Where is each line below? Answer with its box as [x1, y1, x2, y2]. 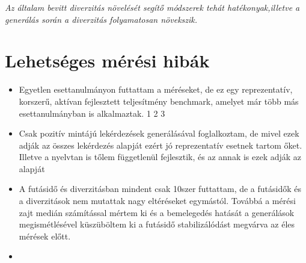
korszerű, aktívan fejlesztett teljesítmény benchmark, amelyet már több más [19, 94, 299, 107]
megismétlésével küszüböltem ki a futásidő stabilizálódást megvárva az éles [19, 218, 295, 231]
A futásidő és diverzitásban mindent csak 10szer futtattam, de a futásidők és [19, 182, 302, 195]
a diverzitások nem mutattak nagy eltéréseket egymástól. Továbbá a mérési [19, 194, 296, 207]
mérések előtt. [19, 229, 71, 242]
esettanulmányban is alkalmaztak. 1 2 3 [19, 107, 165, 119]
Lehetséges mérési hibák [5, 48, 210, 73]
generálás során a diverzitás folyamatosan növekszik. [5, 13, 198, 25]
